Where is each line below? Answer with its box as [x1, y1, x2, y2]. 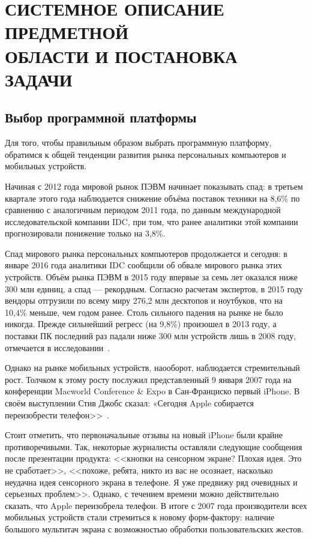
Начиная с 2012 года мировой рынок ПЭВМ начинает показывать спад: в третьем [5, 179, 303, 192]
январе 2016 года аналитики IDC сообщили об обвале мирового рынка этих [5, 259, 282, 271]
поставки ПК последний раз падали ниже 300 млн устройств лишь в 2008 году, [5, 330, 296, 342]
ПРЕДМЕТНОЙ [5, 20, 128, 44]
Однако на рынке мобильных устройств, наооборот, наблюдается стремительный [5, 361, 300, 374]
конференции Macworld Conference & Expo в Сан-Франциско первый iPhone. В [5, 385, 300, 397]
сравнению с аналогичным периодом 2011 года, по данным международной [5, 203, 281, 216]
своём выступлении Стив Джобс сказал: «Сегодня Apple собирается [5, 397, 254, 409]
